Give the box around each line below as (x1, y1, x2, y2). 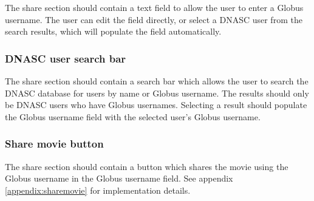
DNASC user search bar (5, 50, 126, 66)
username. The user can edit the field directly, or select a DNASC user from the (5, 13, 302, 26)
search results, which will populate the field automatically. (5, 25, 222, 38)
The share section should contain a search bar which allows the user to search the (5, 75, 309, 87)
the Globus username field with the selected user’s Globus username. (5, 110, 261, 123)
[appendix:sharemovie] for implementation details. (5, 183, 191, 196)
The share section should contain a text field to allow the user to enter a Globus (5, 1, 304, 13)
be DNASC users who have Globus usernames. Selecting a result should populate (5, 98, 307, 111)
